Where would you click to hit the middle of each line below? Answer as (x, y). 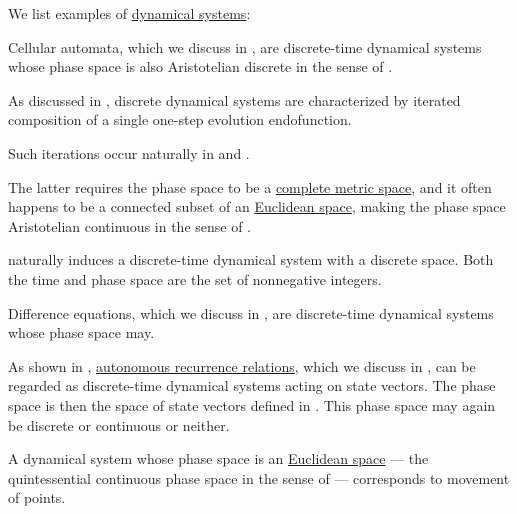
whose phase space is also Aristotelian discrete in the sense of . (200, 66)
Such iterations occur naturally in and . (129, 152)
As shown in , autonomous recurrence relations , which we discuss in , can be (242, 365)
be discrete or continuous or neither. (119, 424)
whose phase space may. (81, 332)
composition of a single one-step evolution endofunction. (180, 119)
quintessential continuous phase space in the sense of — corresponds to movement (259, 477)
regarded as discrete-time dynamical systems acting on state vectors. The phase (252, 385)
